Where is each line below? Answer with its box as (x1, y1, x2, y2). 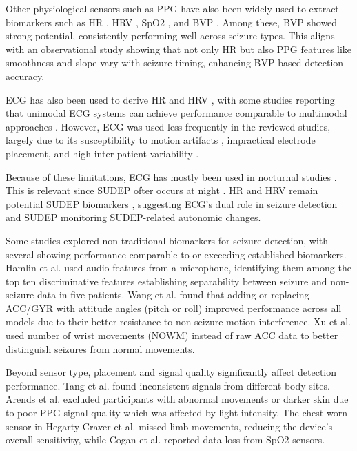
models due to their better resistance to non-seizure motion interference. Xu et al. (6, 314, 351, 329)
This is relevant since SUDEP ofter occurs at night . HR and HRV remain (6, 183, 318, 198)
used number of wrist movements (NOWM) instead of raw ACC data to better (6, 328, 338, 343)
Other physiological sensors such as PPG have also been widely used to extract (6, 1, 339, 15)
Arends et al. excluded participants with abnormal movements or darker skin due (6, 392, 349, 406)
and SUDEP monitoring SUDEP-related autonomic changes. (6, 210, 261, 224)
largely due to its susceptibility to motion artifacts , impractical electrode (6, 133, 316, 147)
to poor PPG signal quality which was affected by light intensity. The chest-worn (6, 405, 347, 420)
